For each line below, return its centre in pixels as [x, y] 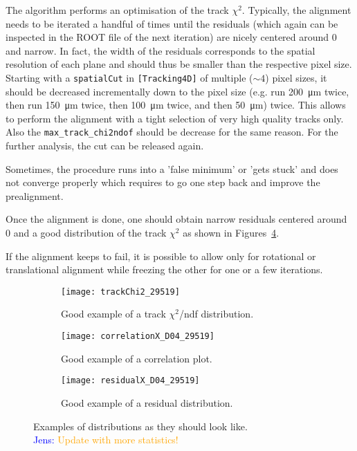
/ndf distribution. [216, 314]
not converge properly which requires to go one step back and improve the [163, 182]
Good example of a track [113, 314]
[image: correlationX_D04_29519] [138, 337]
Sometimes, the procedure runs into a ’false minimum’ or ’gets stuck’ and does [172, 168]
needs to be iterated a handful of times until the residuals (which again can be [172, 23]
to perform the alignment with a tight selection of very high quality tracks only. [175, 118]
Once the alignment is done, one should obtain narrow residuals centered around [176, 219]
